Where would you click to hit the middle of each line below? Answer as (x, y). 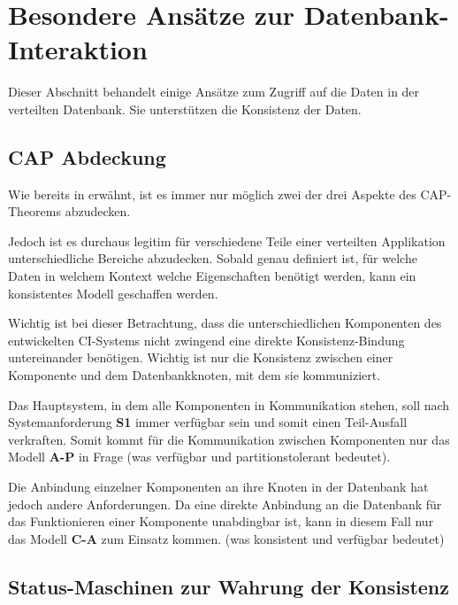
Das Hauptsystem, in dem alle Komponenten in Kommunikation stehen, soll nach (229, 404)
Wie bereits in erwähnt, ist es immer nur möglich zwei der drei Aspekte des (212, 194)
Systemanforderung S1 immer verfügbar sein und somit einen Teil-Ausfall (208, 422)
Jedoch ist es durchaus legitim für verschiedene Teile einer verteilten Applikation (227, 240)
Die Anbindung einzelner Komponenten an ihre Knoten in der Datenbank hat (218, 487)
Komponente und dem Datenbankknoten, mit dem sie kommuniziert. (195, 375)
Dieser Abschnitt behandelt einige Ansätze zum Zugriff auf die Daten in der (214, 92)
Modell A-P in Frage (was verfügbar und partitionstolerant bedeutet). (199, 457)
